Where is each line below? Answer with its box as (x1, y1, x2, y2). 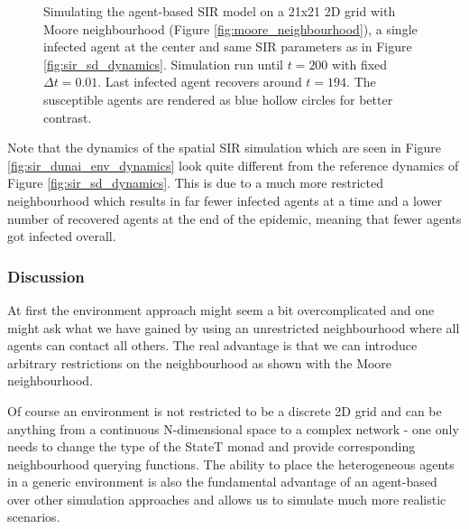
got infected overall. (7, 227, 116, 246)
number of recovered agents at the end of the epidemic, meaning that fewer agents (7, 209, 462, 227)
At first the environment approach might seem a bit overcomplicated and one (7, 300, 435, 319)
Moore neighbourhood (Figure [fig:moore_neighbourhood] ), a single (43, 19, 418, 38)
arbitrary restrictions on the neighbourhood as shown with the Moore (7, 353, 392, 372)
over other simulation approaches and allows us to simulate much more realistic (7, 489, 446, 508)
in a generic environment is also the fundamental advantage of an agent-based (7, 472, 437, 491)
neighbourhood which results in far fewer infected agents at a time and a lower (7, 190, 442, 209)
